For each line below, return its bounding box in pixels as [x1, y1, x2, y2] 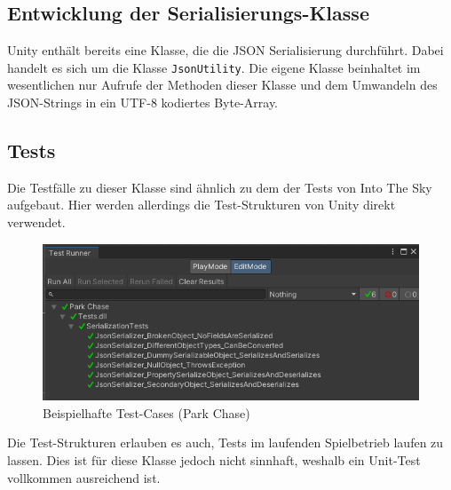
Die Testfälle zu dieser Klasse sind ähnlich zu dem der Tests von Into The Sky [7, 178, 432, 196]
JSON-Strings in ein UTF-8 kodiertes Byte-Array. [7, 93, 279, 112]
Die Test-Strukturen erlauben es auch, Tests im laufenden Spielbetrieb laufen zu [7, 433, 444, 452]
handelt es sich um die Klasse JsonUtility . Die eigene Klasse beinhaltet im [7, 58, 421, 76]
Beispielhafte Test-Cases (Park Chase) [43, 403, 250, 422]
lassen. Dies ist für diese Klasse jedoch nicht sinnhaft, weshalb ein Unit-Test [7, 451, 421, 470]
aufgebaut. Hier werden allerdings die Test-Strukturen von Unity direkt [7, 195, 396, 214]
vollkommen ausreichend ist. [7, 468, 161, 486]
